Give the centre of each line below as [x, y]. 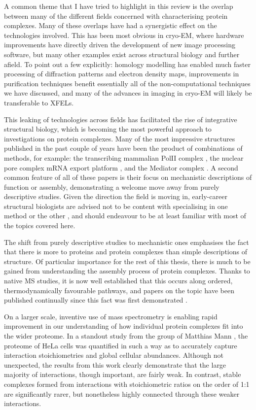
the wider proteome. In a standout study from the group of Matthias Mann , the [126, 336]
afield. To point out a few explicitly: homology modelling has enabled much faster [127, 64]
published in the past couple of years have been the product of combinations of [123, 148]
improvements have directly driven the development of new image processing [120, 45]
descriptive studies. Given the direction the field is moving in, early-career [116, 196]
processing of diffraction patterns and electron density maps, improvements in [122, 74]
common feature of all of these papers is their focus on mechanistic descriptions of [128, 177]
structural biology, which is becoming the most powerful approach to [108, 129]
